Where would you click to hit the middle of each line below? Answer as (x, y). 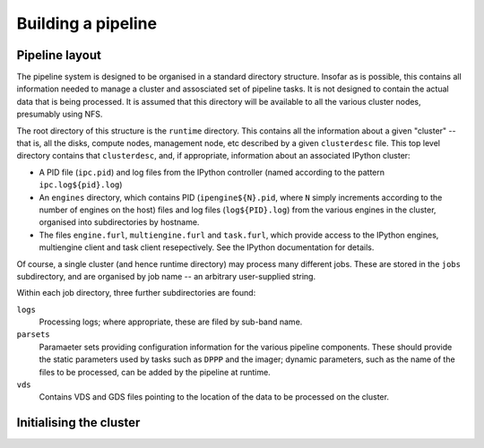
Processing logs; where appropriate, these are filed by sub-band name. (171, 322)
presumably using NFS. (60, 114)
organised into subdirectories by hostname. (119, 222)
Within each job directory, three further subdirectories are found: (136, 293)
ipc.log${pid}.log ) (81, 185)
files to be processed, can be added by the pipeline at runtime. (155, 372)
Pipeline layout (59, 55)
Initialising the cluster (78, 422)
